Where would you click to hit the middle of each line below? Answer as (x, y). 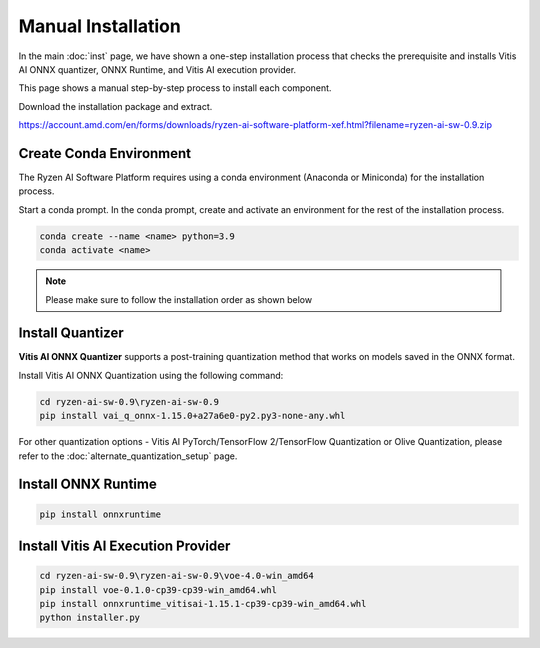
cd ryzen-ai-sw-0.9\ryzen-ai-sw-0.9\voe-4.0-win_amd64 (176, 576)
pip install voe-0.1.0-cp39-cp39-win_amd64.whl (158, 589)
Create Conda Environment (105, 153)
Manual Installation (100, 26)
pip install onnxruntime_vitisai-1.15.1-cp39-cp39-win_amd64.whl (203, 603)
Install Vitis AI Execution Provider (124, 546)
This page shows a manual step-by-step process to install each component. (175, 88)
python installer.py (89, 618)
